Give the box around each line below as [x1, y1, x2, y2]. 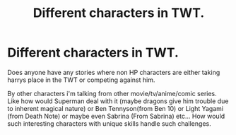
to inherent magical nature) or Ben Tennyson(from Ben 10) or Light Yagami [7, 104, 224, 112]
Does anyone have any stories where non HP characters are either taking [7, 68, 220, 76]
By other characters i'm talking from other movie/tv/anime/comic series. [7, 89, 217, 98]
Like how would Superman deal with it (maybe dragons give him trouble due [7, 97, 229, 105]
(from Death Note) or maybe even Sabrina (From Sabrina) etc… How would [7, 112, 225, 120]
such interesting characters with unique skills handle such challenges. [7, 119, 211, 128]
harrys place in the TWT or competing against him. [7, 76, 155, 84]
